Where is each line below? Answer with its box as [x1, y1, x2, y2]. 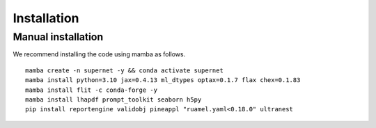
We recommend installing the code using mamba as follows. [13, 50, 186, 58]
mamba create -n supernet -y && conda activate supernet [25, 66, 224, 74]
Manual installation [13, 31, 104, 43]
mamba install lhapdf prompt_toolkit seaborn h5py [25, 95, 202, 104]
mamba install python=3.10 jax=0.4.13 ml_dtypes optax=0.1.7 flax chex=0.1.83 [25, 77, 301, 84]
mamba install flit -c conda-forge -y [25, 86, 158, 94]
